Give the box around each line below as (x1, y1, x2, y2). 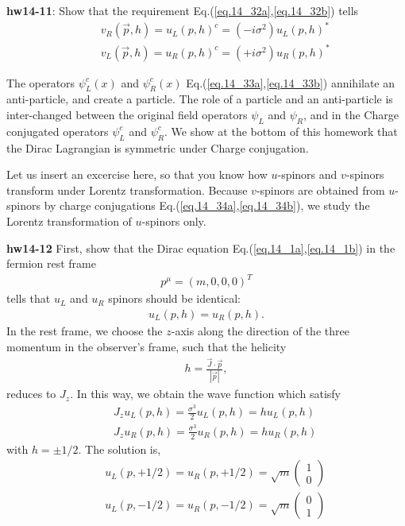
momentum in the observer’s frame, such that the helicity (6, 338, 287, 354)
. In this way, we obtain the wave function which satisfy (70, 385, 341, 402)
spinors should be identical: (108, 290, 241, 307)
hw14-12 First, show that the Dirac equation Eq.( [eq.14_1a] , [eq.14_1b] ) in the (6, 239, 395, 256)
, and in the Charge (303, 106, 399, 123)
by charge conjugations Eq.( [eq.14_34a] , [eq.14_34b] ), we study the (44, 197, 370, 214)
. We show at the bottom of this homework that (164, 122, 398, 139)
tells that (6, 290, 51, 307)
